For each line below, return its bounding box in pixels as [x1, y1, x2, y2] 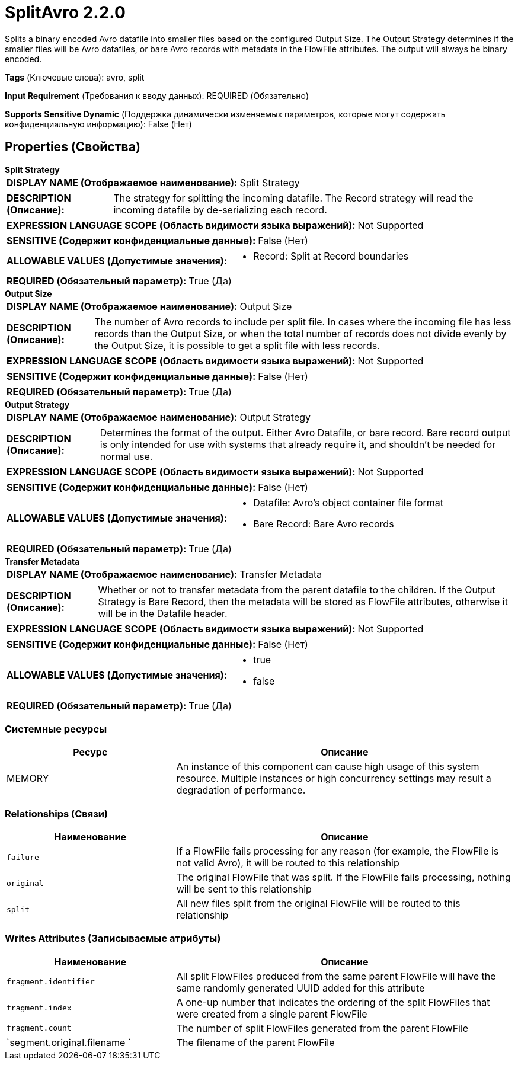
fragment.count [7, 1024, 72, 1033]
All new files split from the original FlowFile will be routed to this [176, 897, 461, 910]
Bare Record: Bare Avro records [253, 517, 394, 530]
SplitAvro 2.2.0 [5, 2, 126, 23]
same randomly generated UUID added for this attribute [176, 981, 425, 994]
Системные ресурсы [5, 722, 107, 735]
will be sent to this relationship [176, 883, 312, 896]
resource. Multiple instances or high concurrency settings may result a [176, 772, 491, 785]
